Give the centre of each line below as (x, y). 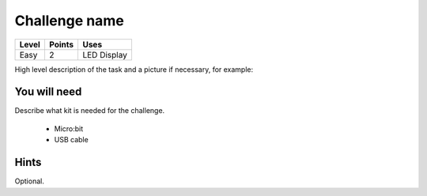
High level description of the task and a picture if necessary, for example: (134, 69)
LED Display (105, 55)
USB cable (71, 140)
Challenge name (69, 21)
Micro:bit (69, 128)
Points (61, 44)
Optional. (30, 181)
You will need (48, 92)
